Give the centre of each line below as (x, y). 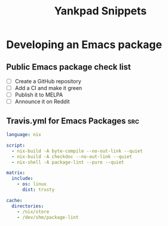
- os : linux (32, 184)
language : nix (24, 135)
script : (16, 145)
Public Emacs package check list (69, 67)
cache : (14, 200)
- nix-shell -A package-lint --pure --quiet (68, 162)
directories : (28, 206)
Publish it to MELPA (39, 95)
